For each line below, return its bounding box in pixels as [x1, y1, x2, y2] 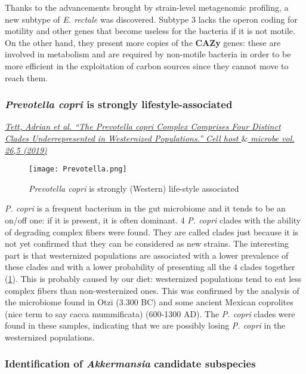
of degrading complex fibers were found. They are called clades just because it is [5, 225, 299, 238]
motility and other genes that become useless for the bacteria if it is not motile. [5, 24, 295, 37]
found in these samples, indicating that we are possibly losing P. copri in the [5, 319, 286, 332]
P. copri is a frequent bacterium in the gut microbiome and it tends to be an [5, 202, 286, 214]
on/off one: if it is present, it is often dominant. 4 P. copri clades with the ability [5, 214, 301, 226]
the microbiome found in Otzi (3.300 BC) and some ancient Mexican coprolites [5, 296, 293, 308]
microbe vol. [251, 131, 295, 144]
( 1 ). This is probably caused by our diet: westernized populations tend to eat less [5, 272, 302, 284]
